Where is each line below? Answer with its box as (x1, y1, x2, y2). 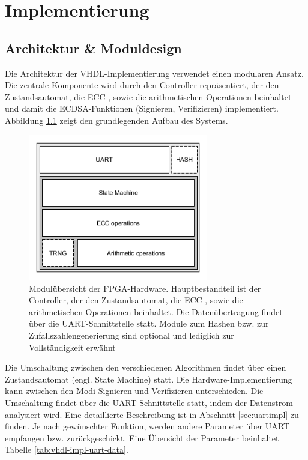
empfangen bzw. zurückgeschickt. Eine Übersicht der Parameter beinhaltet (5, 431, 279, 444)
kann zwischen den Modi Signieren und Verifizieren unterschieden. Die (5, 384, 264, 397)
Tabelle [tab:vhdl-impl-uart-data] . (5, 443, 128, 456)
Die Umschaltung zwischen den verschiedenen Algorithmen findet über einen (5, 361, 286, 374)
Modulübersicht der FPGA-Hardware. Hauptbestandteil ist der (29, 282, 261, 294)
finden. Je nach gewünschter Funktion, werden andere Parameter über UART (5, 420, 289, 432)
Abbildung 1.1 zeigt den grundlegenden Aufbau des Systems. (5, 113, 228, 126)
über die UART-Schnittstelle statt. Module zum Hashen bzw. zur (29, 317, 269, 330)
